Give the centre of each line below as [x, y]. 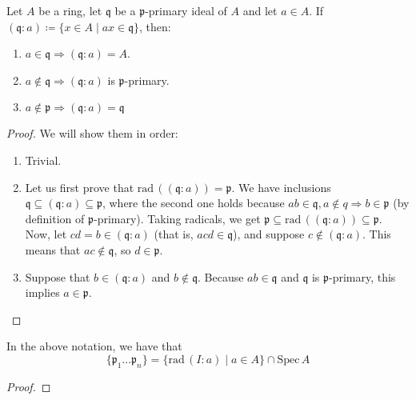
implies [42, 292]
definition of [55, 218]
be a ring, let [70, 10]
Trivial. [43, 160]
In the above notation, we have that [94, 346]
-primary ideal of [186, 10]
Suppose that [58, 276]
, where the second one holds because [193, 203]
